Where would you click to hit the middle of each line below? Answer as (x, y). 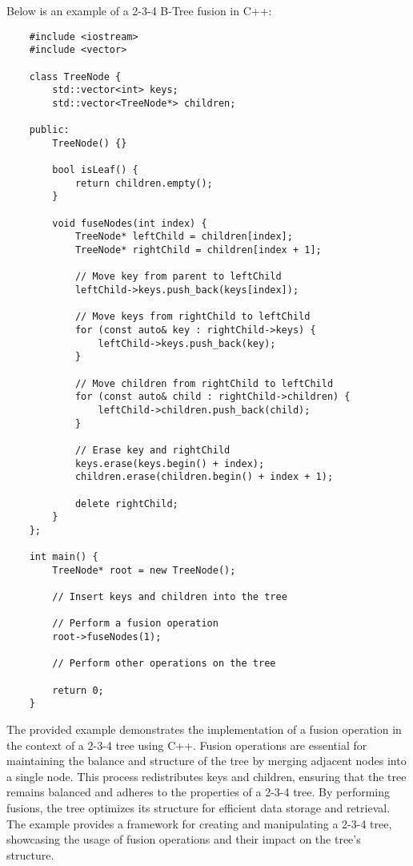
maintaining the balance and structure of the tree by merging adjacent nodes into (206, 761)
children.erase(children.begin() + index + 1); (204, 477)
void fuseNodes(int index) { (130, 223)
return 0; (78, 690)
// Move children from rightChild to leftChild (204, 383)
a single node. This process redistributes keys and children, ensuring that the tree (206, 776)
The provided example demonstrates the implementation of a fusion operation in (204, 729)
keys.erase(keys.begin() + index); (170, 463)
